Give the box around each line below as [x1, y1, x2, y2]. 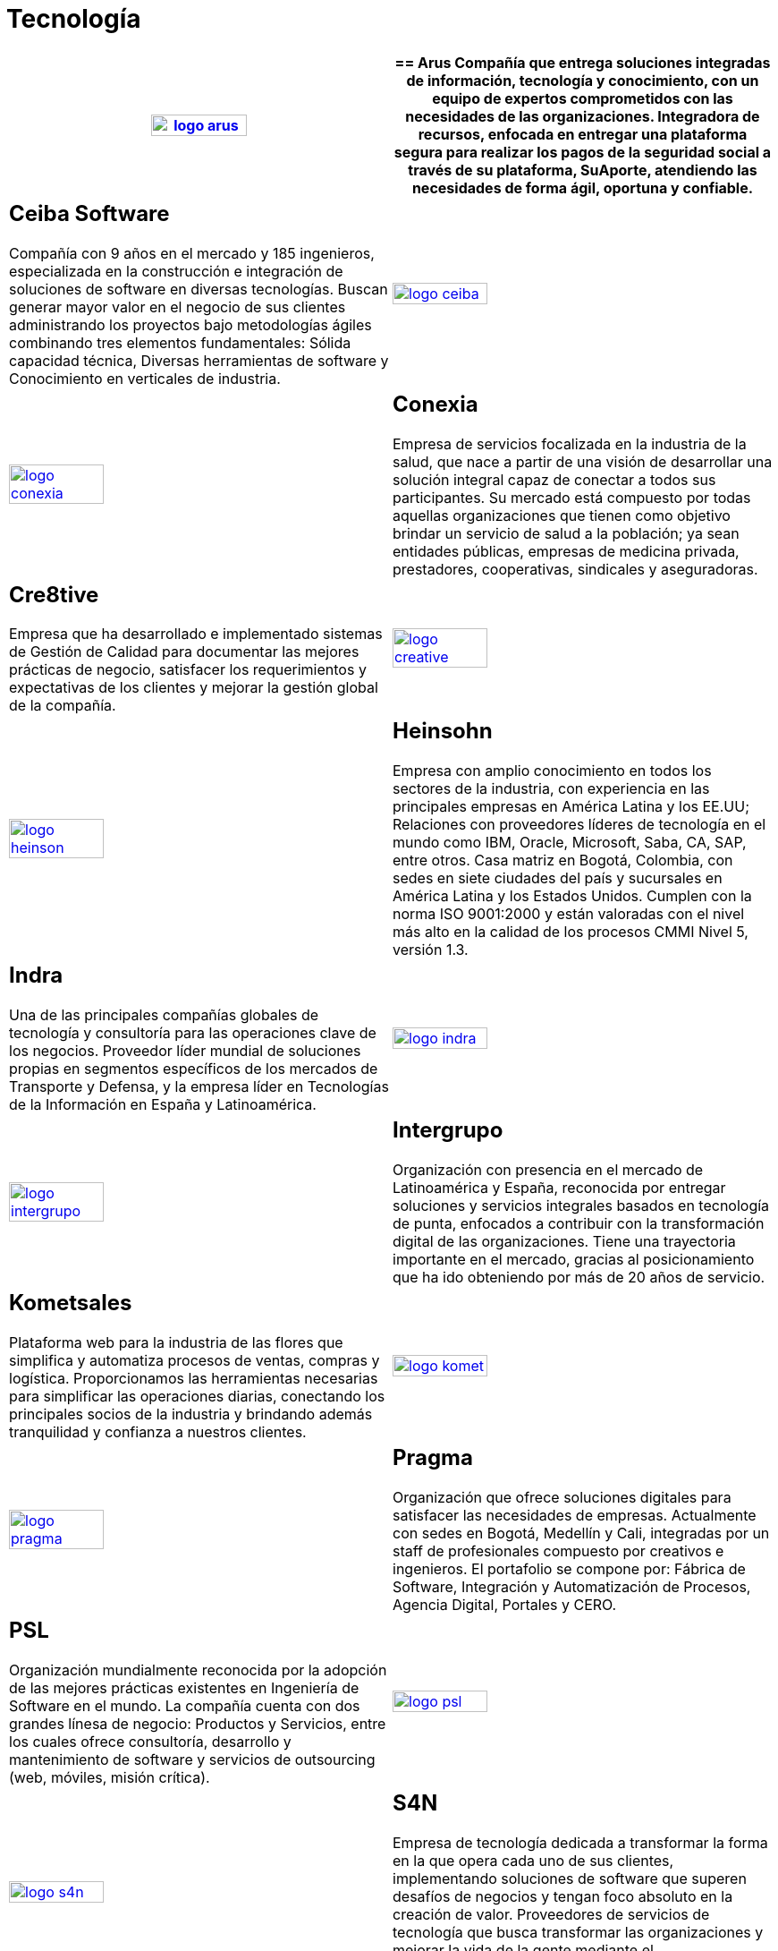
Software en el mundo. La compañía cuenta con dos [9, 1696, 360, 1715]
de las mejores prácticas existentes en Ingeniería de [9, 1678, 359, 1697]
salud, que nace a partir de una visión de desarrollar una [393, 452, 773, 471]
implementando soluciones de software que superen [393, 1869, 747, 1887]
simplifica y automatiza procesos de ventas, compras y [9, 1351, 380, 1370]
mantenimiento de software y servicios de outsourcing [9, 1750, 376, 1768]
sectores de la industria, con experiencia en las [393, 780, 710, 798]
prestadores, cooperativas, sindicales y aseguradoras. [393, 559, 758, 578]
